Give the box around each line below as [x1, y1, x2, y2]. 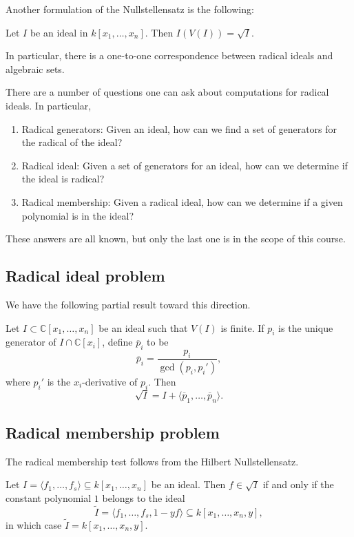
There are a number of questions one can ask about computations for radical [6, 85, 329, 99]
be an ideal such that [98, 320, 188, 335]
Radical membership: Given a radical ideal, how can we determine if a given [21, 194, 343, 209]
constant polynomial [6, 490, 92, 505]
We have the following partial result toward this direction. [6, 297, 251, 311]
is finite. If [220, 320, 264, 335]
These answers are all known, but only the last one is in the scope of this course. [6, 231, 346, 246]
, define [102, 335, 133, 349]
